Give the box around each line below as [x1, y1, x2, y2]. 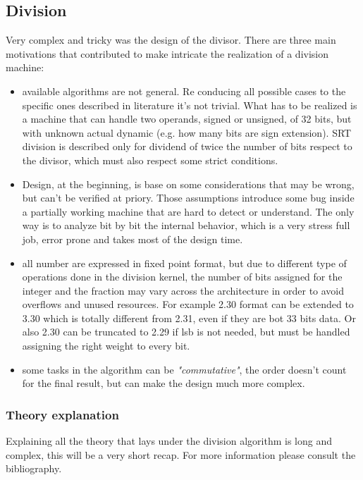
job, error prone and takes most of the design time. [22, 231, 243, 246]
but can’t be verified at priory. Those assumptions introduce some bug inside [22, 190, 355, 205]
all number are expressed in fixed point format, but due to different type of [22, 255, 347, 270]
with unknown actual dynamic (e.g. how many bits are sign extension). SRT [22, 125, 352, 140]
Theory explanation [6, 405, 119, 423]
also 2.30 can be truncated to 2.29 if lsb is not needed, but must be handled [22, 324, 350, 339]
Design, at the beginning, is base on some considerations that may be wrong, [22, 176, 355, 191]
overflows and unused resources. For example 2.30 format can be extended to [22, 297, 354, 312]
